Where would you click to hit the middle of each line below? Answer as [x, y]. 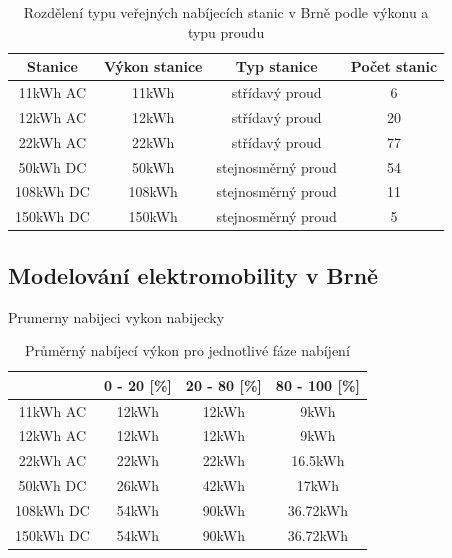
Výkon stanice [153, 66]
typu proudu [226, 31]
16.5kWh [318, 460]
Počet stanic [394, 66]
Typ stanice [276, 66]
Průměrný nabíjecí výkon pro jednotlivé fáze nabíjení [187, 350]
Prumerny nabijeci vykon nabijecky [116, 316]
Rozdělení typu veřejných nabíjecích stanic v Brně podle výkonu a [226, 12]
